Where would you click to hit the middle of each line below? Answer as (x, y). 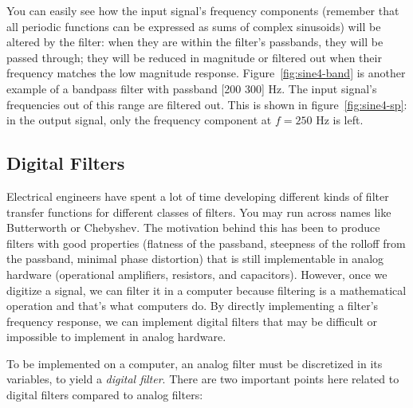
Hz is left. (340, 120)
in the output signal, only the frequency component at (139, 120)
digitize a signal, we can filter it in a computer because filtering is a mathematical (206, 290)
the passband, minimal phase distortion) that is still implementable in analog (195, 259)
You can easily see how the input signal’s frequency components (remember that (203, 10)
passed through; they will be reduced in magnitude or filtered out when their (194, 57)
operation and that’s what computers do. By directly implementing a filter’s (193, 306)
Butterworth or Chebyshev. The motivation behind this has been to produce (193, 228)
